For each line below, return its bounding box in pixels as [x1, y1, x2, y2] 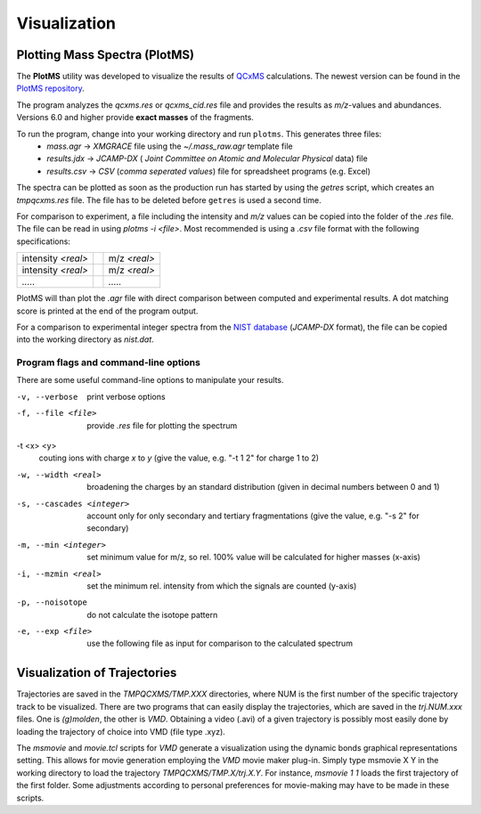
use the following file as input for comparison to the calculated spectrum [86, 638, 354, 649]
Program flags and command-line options [16, 356, 200, 369]
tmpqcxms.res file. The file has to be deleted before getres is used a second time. [16, 194, 322, 205]
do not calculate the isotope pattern [86, 609, 218, 620]
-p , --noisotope [16, 598, 88, 607]
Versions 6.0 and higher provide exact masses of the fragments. [16, 112, 254, 123]
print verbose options [86, 391, 166, 402]
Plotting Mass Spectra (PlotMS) [16, 47, 195, 62]
